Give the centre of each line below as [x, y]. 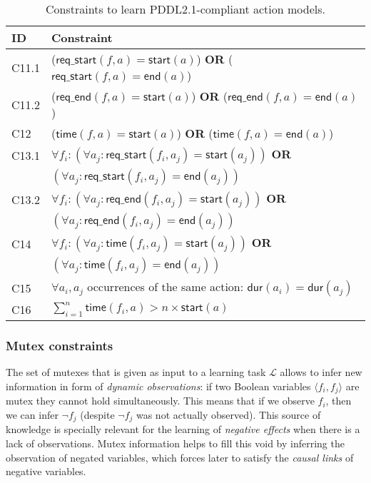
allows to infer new [321, 372]
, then [339, 401]
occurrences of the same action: [166, 286]
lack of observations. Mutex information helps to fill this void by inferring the [175, 443]
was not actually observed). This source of [228, 414]
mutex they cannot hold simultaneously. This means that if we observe [160, 401]
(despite [97, 414]
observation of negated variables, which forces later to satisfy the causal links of [180, 457]
